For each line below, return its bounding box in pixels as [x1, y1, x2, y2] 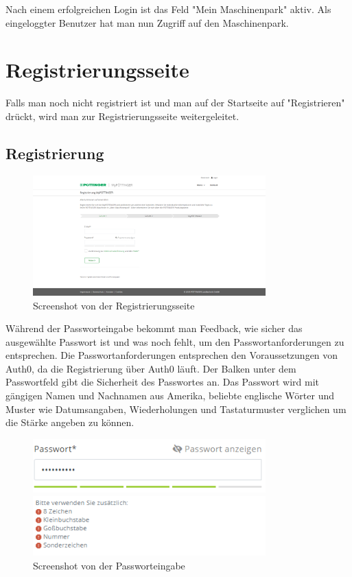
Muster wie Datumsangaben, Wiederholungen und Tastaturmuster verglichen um [5, 401, 347, 416]
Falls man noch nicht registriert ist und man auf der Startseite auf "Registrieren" [5, 95, 345, 110]
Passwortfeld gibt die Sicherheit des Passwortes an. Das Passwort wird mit [5, 375, 320, 389]
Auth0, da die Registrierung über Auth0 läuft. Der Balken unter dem [5, 361, 296, 375]
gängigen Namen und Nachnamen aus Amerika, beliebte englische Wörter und [5, 388, 334, 403]
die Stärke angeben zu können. [5, 415, 134, 429]
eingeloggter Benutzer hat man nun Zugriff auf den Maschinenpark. [5, 15, 289, 30]
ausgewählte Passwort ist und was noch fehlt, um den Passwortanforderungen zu [5, 334, 344, 349]
